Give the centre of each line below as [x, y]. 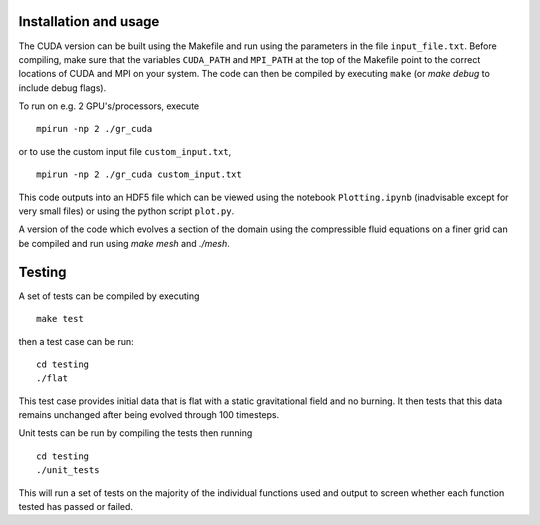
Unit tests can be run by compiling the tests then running [135, 433]
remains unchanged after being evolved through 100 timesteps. [149, 415]
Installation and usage [89, 21]
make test [60, 319]
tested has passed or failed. [76, 507]
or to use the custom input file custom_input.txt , [125, 151]
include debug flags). [62, 87]
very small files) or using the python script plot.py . [126, 211]
